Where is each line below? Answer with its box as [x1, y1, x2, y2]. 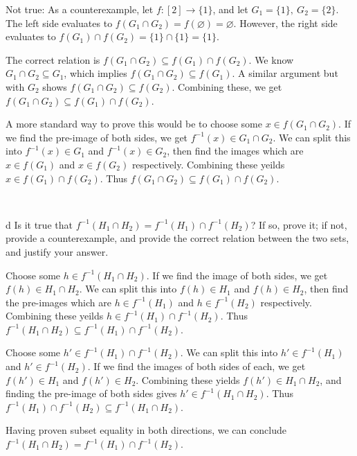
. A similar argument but [232, 66, 338, 80]
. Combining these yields [136, 372, 240, 387]
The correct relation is [6, 52, 100, 67]
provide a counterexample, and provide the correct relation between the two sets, [6, 231, 349, 245]
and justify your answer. [6, 244, 109, 258]
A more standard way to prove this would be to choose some [6, 116, 262, 131]
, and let [212, 2, 248, 16]
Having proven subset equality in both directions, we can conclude [6, 423, 286, 437]
